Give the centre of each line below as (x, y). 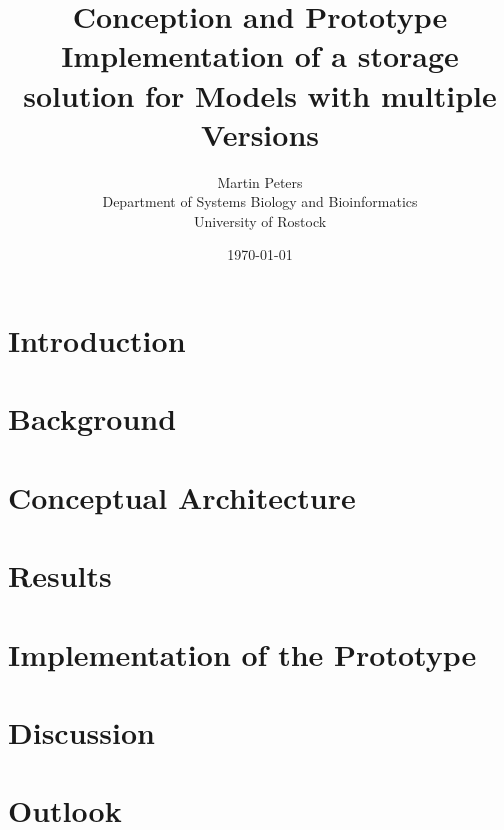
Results (60, 575)
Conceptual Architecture (182, 496)
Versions (260, 133)
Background (92, 418)
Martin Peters (260, 181)
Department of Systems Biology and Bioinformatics (260, 201)
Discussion (81, 731)
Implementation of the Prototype (242, 653)
